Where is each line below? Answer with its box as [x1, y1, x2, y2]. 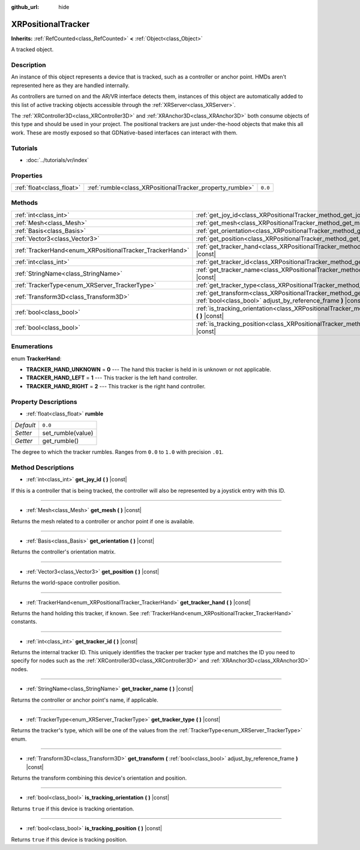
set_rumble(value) [42, 429, 94, 438]
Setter [14, 429, 32, 438]
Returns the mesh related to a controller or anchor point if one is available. [11, 517, 194, 525]
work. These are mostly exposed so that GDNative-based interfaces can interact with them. [11, 129, 238, 136]
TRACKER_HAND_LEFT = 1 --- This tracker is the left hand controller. [26, 374, 198, 381]
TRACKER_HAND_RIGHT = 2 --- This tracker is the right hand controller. [26, 382, 206, 390]
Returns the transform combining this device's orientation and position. [11, 774, 187, 782]
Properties [11, 171, 43, 179]
